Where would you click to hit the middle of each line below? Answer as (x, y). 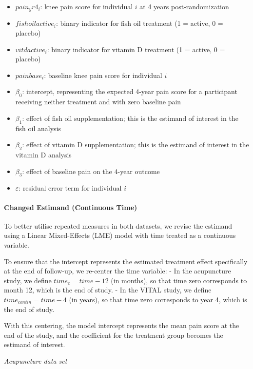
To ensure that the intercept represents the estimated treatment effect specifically (126, 261)
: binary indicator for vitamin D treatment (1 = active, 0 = (136, 49)
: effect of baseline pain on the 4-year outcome (91, 171)
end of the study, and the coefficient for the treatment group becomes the (114, 335)
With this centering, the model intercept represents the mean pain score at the (122, 325)
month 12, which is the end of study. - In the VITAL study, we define (108, 290)
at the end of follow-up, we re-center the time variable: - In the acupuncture (117, 271)
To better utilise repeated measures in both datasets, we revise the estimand (118, 225)
